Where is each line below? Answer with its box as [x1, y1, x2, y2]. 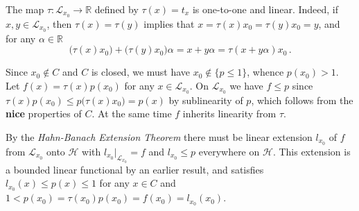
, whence [247, 65, 284, 79]
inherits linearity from [182, 106, 277, 121]
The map [6, 2, 44, 16]
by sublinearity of [168, 92, 243, 107]
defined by [94, 2, 139, 16]
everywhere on [198, 144, 260, 158]
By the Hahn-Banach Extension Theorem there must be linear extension [6, 129, 313, 144]
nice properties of [6, 106, 82, 121]
